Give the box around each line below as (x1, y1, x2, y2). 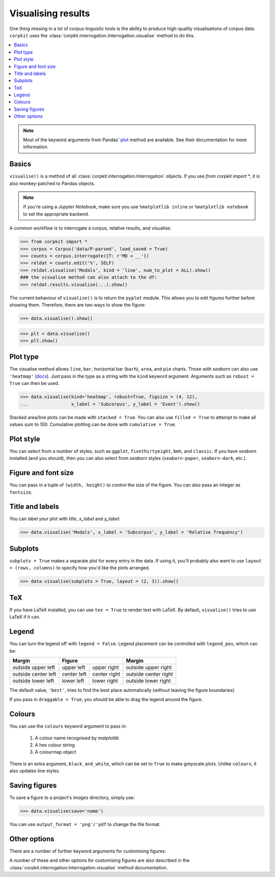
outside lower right (125, 677, 171, 684)
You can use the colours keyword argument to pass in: (9, 723, 127, 729)
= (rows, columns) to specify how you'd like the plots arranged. (9, 565, 150, 571)
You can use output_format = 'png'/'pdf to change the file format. (9, 821, 161, 828)
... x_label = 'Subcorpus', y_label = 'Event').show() (20, 401, 201, 407)
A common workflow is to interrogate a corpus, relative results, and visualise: (9, 225, 172, 231)
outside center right (125, 670, 173, 678)
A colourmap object (35, 749, 76, 755)
